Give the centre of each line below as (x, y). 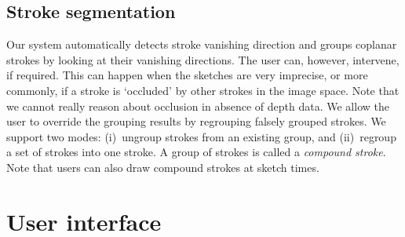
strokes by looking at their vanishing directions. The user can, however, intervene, (203, 59)
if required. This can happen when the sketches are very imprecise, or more (187, 75)
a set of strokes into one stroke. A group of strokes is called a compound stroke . (196, 152)
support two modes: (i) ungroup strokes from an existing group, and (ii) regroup (201, 136)
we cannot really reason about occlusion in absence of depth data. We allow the (198, 106)
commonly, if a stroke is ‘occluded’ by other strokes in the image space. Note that (203, 90)
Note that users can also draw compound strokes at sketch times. (163, 167)
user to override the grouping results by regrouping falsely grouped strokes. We (196, 121)
